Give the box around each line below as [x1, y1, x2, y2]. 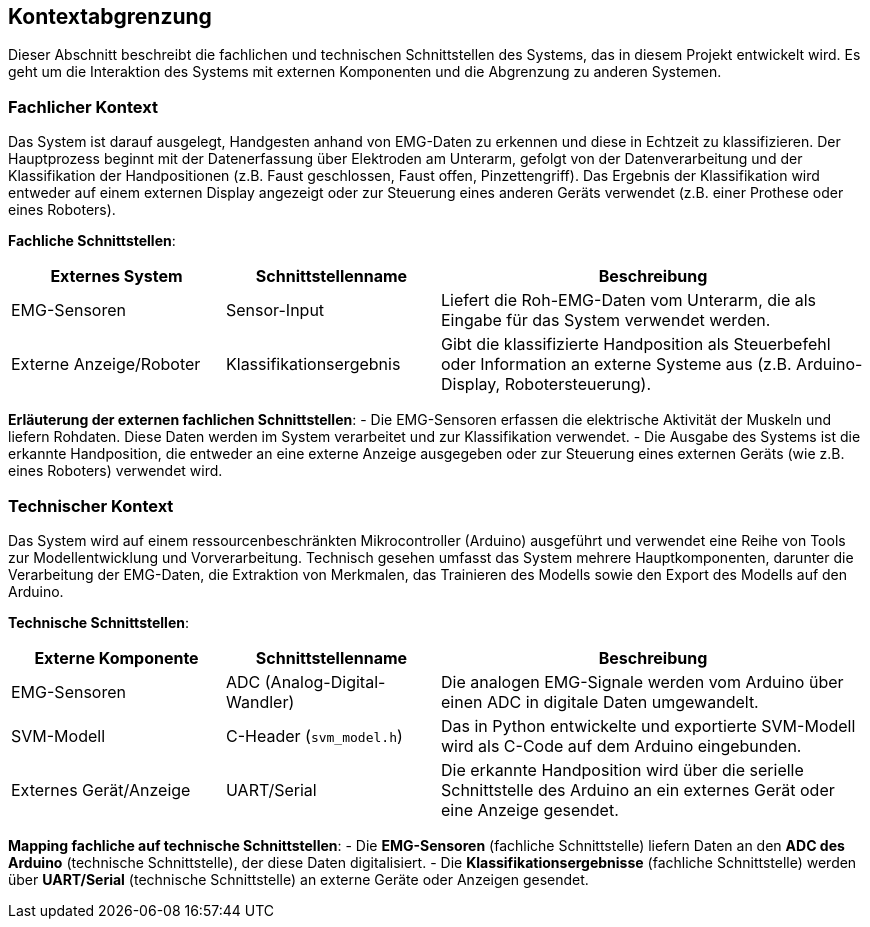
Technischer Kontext [8, 495, 174, 516]
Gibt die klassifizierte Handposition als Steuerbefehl [441, 334, 831, 355]
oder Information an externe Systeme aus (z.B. [441, 354, 792, 375]
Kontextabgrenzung [8, 4, 212, 29]
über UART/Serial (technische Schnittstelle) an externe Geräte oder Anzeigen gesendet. [8, 870, 589, 888]
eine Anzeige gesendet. [441, 799, 619, 820]
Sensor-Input [226, 300, 325, 321]
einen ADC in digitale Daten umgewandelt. [441, 691, 759, 712]
